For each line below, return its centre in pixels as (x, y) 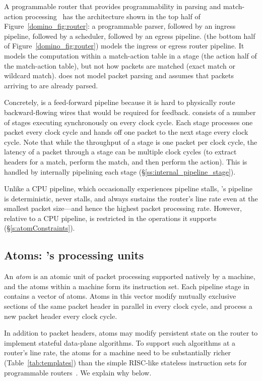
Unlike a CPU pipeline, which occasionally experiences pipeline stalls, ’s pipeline (128, 188)
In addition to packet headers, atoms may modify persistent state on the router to (131, 333)
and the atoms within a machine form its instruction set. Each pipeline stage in (127, 286)
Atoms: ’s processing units (74, 255)
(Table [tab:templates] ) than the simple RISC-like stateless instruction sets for (125, 363)
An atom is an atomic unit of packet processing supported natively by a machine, (130, 276)
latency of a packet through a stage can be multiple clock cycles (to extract (120, 152)
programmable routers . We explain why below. (78, 372)
